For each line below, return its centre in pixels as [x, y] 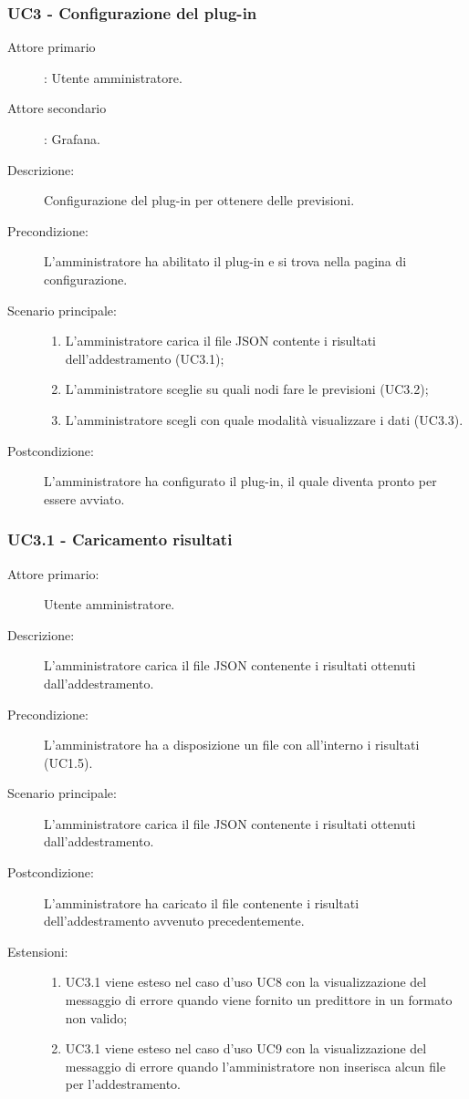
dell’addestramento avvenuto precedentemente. [174, 921]
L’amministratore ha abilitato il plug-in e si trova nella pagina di [225, 261]
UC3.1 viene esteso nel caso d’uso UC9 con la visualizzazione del [246, 1048]
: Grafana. [72, 139]
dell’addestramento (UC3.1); [145, 358]
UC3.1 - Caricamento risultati [120, 539]
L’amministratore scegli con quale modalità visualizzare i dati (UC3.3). [264, 419]
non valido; [96, 1017]
